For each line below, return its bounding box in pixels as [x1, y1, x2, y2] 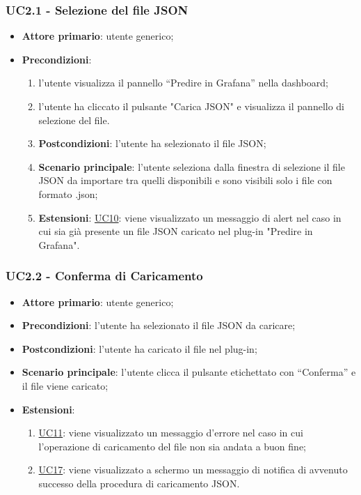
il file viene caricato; [22, 378, 109, 393]
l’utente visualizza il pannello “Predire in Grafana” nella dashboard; [38, 75, 328, 90]
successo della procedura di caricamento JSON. [38, 475, 240, 490]
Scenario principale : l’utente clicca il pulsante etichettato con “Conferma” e [22, 365, 356, 379]
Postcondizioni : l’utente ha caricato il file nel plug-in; [22, 341, 257, 356]
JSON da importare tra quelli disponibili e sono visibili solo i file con [38, 173, 332, 188]
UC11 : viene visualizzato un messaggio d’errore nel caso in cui [38, 425, 303, 440]
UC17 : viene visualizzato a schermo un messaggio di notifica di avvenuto [38, 462, 348, 477]
